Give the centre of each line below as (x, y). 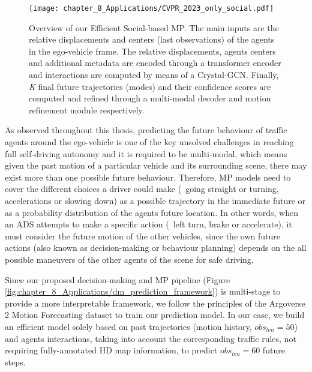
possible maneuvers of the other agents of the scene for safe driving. (129, 259)
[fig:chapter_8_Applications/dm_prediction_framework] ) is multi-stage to (143, 291)
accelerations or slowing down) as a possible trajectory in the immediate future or (155, 200)
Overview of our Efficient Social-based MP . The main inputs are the (154, 27)
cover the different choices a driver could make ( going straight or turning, (142, 189)
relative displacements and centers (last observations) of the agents (152, 39)
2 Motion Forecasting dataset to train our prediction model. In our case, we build (155, 315)
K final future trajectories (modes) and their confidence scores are (150, 86)
